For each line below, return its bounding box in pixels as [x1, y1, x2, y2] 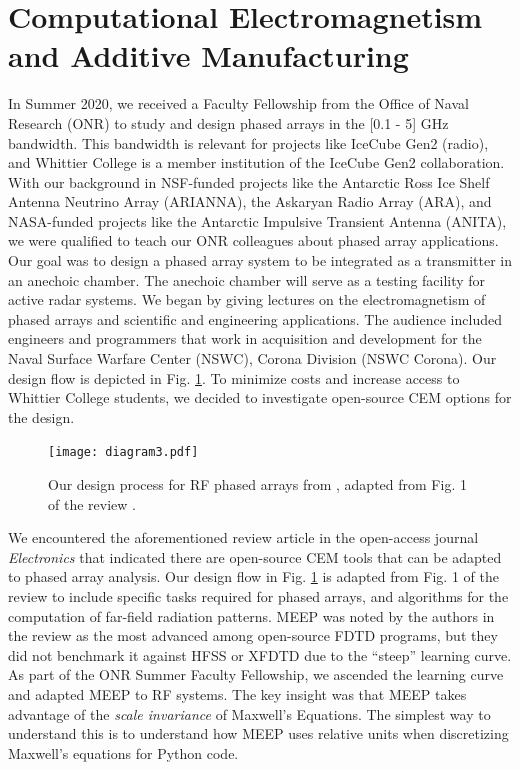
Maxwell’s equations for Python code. [8, 742, 239, 763]
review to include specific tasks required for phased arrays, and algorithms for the [8, 586, 509, 607]
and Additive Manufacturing [8, 35, 409, 76]
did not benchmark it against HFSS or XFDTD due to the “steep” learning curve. [8, 644, 512, 665]
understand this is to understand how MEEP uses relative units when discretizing [8, 723, 509, 744]
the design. [8, 406, 75, 427]
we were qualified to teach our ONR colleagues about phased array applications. [8, 230, 499, 251]
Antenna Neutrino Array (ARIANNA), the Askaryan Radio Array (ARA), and [8, 191, 492, 212]
